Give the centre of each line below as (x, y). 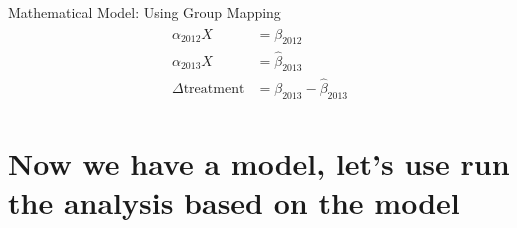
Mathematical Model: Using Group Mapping (144, 12)
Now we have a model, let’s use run (259, 162)
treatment (214, 88)
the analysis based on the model (234, 201)
